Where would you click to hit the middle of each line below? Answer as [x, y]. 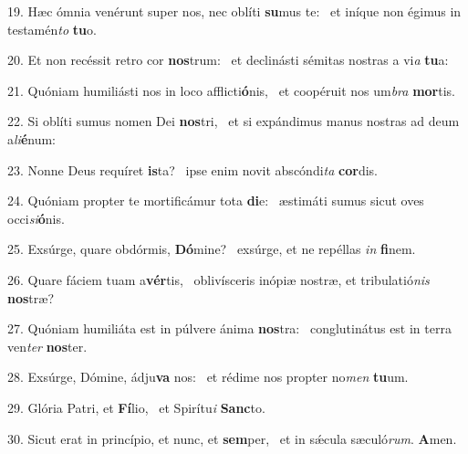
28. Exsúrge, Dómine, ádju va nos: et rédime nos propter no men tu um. [208, 377]
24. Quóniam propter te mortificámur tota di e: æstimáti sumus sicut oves [216, 201]
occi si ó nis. [36, 218]
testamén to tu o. [52, 29]
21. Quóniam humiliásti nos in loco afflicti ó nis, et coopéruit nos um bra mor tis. [231, 90]
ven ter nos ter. [47, 346]
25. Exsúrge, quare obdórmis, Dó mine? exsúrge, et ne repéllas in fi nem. [212, 249]
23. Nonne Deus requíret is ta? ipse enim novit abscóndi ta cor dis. [192, 169]
